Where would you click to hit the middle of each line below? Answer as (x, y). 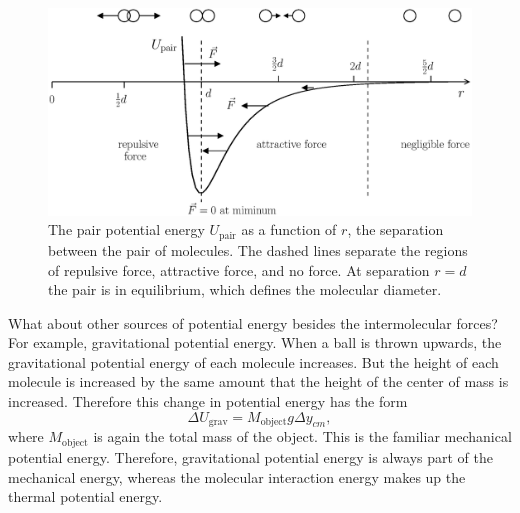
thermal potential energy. (85, 496)
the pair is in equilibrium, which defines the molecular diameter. (245, 289)
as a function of (289, 229)
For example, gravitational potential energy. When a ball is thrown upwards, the (255, 342)
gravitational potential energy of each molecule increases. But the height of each (253, 361)
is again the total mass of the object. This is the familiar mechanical (302, 436)
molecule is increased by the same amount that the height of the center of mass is (258, 381)
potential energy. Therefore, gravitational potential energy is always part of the (250, 456)
